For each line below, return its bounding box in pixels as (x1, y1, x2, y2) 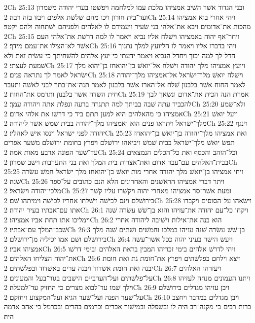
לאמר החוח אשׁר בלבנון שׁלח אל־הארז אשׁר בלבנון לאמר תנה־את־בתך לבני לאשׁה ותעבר (4, 79, 246, 89)
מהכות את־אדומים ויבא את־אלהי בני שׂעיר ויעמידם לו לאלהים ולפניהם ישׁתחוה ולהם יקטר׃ (4, 21, 251, 32)
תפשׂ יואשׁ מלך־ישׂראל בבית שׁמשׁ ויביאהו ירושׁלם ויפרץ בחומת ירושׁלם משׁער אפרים (4, 137, 235, 147)
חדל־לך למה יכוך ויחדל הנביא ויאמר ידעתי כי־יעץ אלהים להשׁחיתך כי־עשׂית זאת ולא (4, 50, 236, 60)
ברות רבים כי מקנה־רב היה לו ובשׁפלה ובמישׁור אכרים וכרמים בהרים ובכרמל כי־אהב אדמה (4, 301, 252, 312)
